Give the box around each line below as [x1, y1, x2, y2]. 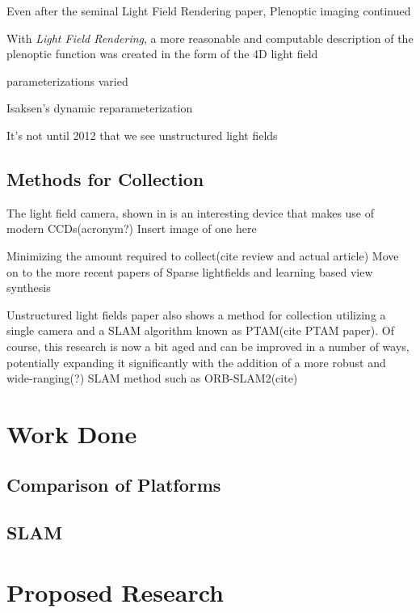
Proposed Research [6, 575, 224, 608]
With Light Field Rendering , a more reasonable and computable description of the [6, 29, 414, 46]
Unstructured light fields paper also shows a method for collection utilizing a [6, 306, 386, 323]
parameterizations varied [6, 72, 128, 89]
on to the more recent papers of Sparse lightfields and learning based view [6, 263, 373, 280]
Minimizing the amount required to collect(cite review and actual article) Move [6, 247, 399, 264]
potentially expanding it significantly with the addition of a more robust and [6, 353, 386, 370]
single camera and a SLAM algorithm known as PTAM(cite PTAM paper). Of [6, 322, 394, 339]
